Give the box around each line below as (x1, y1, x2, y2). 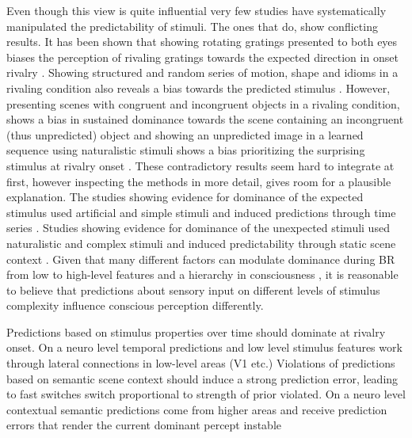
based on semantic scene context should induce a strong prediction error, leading (6, 370, 399, 387)
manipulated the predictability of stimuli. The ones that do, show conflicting (6, 17, 378, 34)
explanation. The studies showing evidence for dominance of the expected (6, 189, 364, 205)
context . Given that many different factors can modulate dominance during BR (6, 250, 395, 267)
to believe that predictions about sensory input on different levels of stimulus (6, 281, 380, 298)
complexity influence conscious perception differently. (6, 297, 264, 314)
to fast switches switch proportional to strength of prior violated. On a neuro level (6, 386, 406, 402)
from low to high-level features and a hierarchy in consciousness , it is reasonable (6, 266, 399, 283)
